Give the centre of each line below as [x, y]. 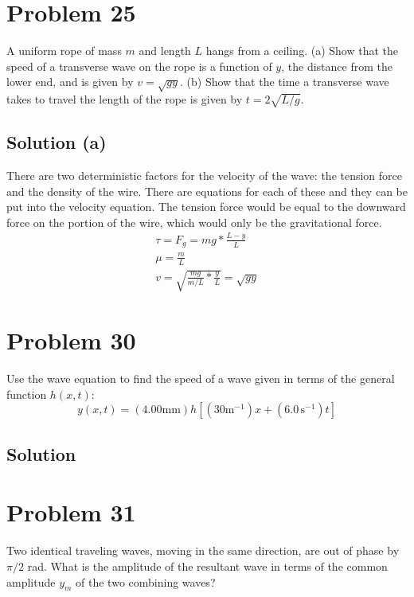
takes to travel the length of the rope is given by [125, 99]
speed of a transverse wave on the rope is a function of [139, 66]
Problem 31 [71, 512]
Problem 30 [71, 340]
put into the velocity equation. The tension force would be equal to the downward [206, 207]
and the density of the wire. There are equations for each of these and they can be [207, 191]
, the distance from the [337, 66]
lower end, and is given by [70, 82]
